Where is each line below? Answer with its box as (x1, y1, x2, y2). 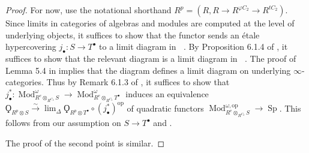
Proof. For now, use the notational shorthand (5, 4, 172, 16)
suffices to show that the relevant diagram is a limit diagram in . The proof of (5, 52, 296, 64)
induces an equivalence (125, 87, 209, 100)
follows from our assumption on (5, 116, 121, 129)
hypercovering (5, 40, 56, 53)
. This (279, 101, 301, 114)
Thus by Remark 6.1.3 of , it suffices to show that (46, 76, 230, 88)
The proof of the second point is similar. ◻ (5, 136, 165, 149)
